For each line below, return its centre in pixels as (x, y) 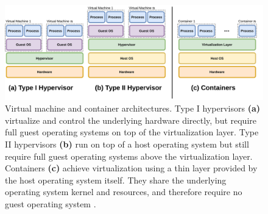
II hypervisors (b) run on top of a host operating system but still (127, 144)
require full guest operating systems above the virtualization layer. (129, 156)
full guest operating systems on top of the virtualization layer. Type (132, 132)
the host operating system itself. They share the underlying (116, 180)
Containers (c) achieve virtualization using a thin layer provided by (131, 168)
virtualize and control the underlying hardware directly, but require (131, 120)
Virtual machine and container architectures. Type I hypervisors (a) (133, 108)
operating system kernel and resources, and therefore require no (124, 192)
